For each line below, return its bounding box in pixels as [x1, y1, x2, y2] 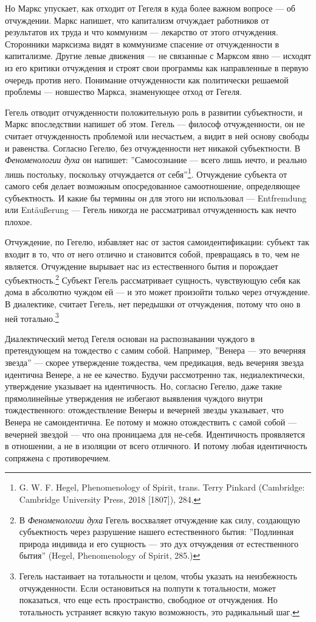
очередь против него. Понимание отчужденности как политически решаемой [5, 73, 289, 86]
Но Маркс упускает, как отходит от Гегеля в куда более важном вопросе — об [5, 2, 295, 14]
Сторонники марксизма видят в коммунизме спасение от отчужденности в [5, 37, 280, 50]
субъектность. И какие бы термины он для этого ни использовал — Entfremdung [5, 191, 307, 204]
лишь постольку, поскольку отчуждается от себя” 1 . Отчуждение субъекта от [5, 166, 287, 180]
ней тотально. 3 [5, 310, 59, 324]
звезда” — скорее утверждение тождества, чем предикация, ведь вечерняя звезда [5, 356, 304, 368]
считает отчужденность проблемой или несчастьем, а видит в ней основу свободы [5, 129, 309, 142]
